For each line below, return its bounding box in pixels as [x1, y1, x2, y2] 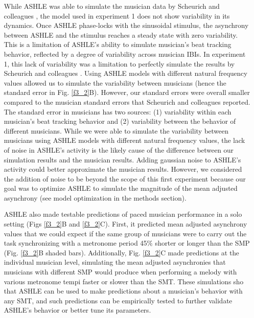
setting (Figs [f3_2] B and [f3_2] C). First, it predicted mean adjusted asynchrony [4, 219, 247, 229]
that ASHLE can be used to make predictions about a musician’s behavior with [4, 286, 243, 296]
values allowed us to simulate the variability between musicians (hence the [4, 77, 227, 88]
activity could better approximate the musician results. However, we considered [4, 164, 242, 174]
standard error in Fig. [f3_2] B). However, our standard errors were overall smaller [4, 87, 250, 97]
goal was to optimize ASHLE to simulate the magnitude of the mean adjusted [4, 183, 238, 193]
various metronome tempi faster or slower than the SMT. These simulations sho [4, 276, 244, 286]
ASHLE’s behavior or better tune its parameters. [4, 305, 151, 315]
